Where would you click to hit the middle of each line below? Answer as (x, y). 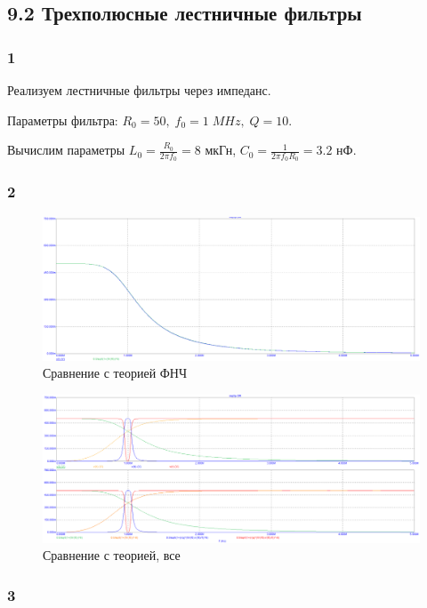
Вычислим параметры (66, 150)
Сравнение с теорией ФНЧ (115, 373)
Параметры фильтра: (63, 120)
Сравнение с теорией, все (112, 555)
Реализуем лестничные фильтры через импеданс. (139, 90)
